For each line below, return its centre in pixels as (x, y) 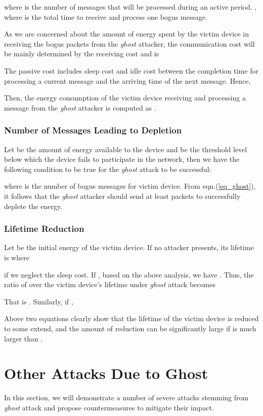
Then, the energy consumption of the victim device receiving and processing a (125, 98)
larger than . (24, 338)
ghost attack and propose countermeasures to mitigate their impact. (109, 407)
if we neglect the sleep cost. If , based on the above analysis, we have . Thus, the (129, 274)
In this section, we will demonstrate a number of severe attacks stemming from (126, 397)
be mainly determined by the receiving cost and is (82, 54)
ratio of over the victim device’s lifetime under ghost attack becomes (110, 284)
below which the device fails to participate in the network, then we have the (122, 159)
